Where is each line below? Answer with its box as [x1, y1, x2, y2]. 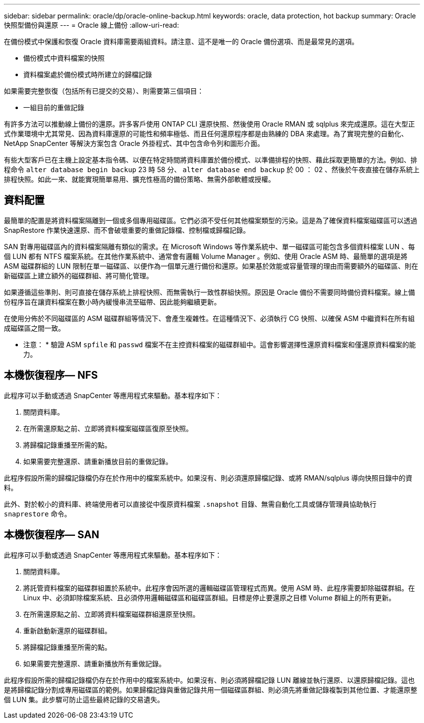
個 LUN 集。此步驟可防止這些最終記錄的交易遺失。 [4, 695, 164, 704]
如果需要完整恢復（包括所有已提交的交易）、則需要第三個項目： [4, 87, 204, 95]
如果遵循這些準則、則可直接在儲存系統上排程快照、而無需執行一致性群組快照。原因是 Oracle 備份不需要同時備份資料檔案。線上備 [4, 288, 415, 296]
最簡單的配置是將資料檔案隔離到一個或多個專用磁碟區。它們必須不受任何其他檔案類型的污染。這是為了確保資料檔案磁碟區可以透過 [4, 216, 417, 225]
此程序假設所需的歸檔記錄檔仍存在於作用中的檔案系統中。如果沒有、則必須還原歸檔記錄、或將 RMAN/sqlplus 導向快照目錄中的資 [4, 473, 412, 482]
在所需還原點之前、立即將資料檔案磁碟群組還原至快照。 [23, 610, 199, 618]
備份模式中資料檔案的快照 [23, 54, 105, 62]
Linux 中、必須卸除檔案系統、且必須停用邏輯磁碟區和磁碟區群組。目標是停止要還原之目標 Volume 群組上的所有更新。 [23, 593, 395, 602]
